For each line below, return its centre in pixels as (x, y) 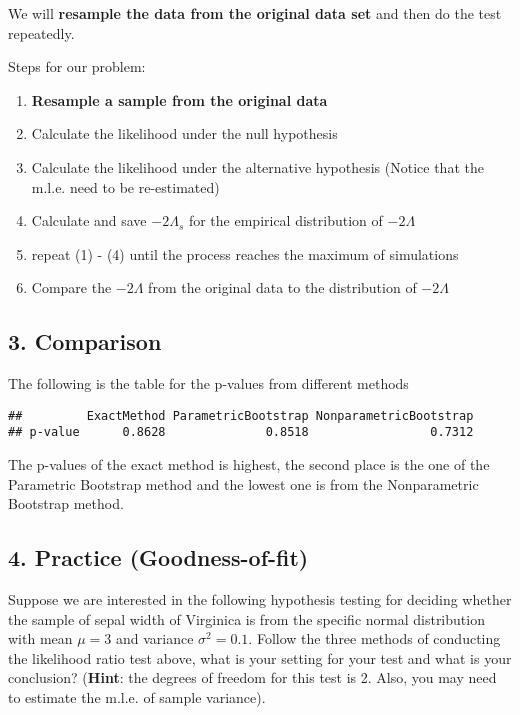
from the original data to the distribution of (282, 287)
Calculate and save (89, 220)
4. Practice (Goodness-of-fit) (158, 557)
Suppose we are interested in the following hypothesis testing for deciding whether (260, 599)
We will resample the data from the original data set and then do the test (255, 13)
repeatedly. (41, 32)
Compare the (71, 287)
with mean (40, 638)
